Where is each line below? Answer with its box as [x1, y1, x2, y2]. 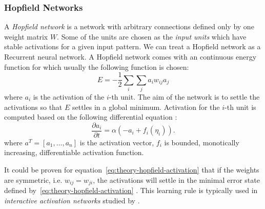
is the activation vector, [79, 137, 154, 147]
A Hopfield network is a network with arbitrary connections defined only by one [4, 21, 254, 32]
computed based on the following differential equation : [4, 111, 177, 122]
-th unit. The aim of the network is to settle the [109, 91, 260, 102]
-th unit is [225, 101, 256, 112]
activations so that [4, 101, 63, 112]
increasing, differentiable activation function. [4, 147, 144, 158]
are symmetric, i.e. [4, 174, 63, 185]
